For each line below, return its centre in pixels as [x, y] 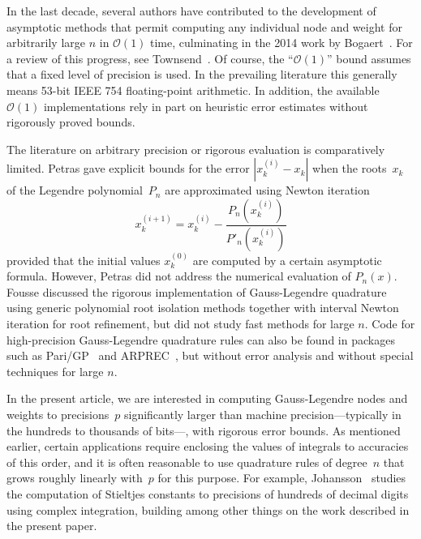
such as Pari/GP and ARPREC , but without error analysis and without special [210, 355]
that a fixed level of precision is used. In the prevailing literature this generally [202, 74]
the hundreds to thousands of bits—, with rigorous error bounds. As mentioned [204, 430]
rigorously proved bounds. [71, 122]
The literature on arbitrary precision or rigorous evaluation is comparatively [196, 149]
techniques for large [55, 371]
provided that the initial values [84, 260]
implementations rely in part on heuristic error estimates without [206, 106]
